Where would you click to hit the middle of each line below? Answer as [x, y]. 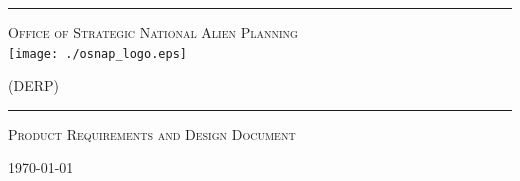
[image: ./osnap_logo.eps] [97, 53]
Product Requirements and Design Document [152, 133]
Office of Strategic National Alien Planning [153, 32]
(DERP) [33, 85]
